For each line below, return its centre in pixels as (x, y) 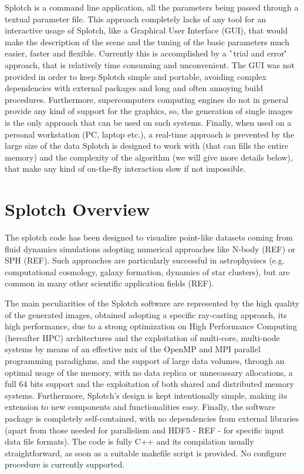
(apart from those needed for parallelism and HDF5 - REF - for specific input (144, 430)
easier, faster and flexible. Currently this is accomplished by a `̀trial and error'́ (146, 53)
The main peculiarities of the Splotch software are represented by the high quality (152, 303)
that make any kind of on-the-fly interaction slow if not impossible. (125, 168)
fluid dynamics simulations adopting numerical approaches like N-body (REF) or (150, 248)
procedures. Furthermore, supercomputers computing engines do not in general (147, 99)
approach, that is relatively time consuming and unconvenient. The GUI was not (150, 64)
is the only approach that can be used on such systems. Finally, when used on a (148, 122)
